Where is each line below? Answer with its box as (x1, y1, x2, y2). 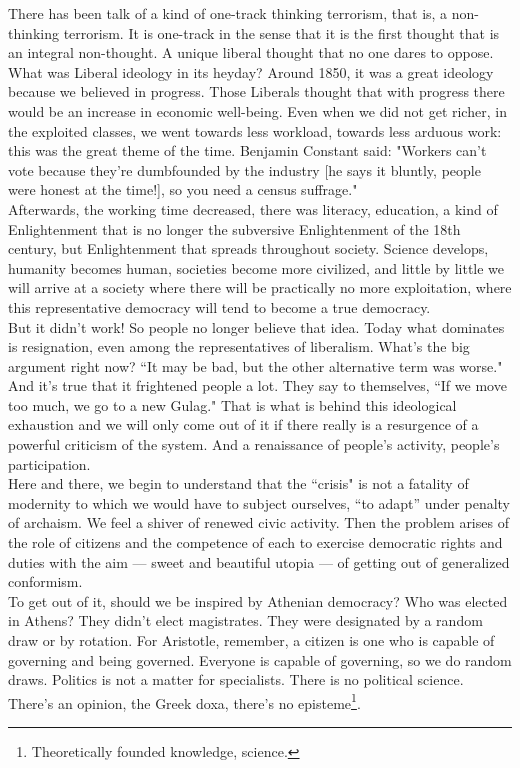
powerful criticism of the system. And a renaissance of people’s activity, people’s (8, 434, 500, 455)
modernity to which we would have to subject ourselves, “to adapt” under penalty (8, 492, 511, 513)
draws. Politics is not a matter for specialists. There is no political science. (8, 669, 464, 690)
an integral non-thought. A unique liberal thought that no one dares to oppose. (8, 42, 494, 63)
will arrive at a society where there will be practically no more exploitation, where (8, 277, 512, 298)
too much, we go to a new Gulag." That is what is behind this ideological (8, 394, 457, 415)
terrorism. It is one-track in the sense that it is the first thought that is (63, 22, 500, 43)
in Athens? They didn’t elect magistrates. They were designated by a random (8, 610, 483, 631)
